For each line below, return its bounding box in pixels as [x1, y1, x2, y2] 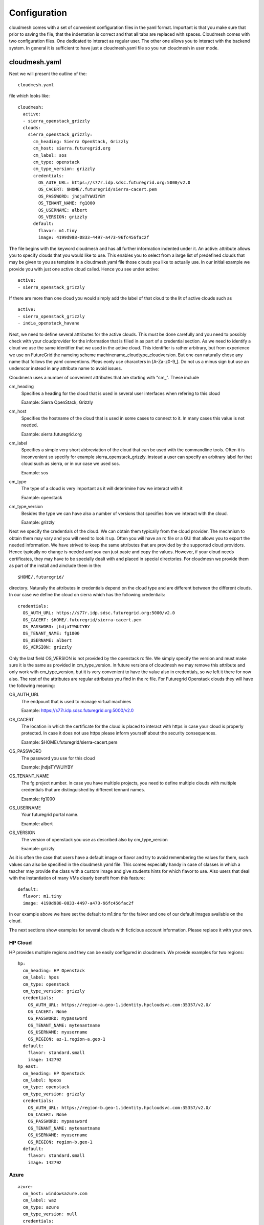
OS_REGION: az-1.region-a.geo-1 [27, 1036, 106, 1042]
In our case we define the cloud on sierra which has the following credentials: [9, 592, 166, 598]
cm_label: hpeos [22, 1077, 62, 1083]
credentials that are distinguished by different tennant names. [21, 787, 145, 793]
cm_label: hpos [22, 975, 59, 980]
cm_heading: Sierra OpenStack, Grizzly [33, 139, 129, 144]
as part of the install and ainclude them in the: [9, 563, 101, 568]
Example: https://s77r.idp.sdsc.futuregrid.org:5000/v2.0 [21, 708, 134, 713]
